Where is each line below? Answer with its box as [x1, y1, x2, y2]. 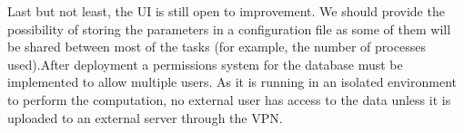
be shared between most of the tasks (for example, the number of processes [7, 37, 426, 56]
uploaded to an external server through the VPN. [7, 108, 283, 127]
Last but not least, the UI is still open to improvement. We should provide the [7, 2, 445, 20]
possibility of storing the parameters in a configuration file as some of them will [7, 19, 451, 38]
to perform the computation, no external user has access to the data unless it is [7, 90, 451, 109]
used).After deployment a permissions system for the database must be [7, 54, 403, 73]
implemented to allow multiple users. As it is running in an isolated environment [7, 72, 458, 91]
